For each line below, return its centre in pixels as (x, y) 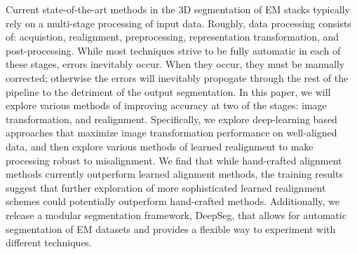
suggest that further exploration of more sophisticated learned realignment (166, 187)
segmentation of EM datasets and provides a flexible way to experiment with (171, 228)
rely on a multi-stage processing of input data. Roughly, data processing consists (178, 23)
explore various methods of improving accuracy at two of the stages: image (166, 105)
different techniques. (49, 242)
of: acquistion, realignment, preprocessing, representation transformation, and (173, 37)
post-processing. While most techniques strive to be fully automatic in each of (173, 50)
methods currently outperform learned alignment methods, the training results (174, 174)
